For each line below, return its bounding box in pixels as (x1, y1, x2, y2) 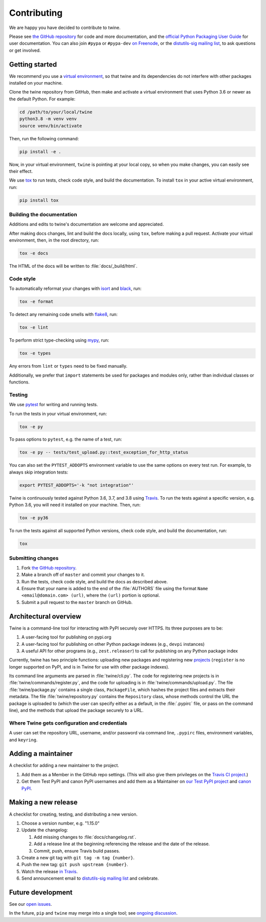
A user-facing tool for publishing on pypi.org (21, 634, 112, 640)
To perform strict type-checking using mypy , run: (9, 337, 109, 343)
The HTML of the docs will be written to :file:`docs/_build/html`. (9, 263, 138, 269)
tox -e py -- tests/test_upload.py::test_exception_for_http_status (19, 449, 189, 455)
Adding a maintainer (9, 750, 73, 758)
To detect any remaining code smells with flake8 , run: (9, 312, 118, 318)
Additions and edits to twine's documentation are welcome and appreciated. (9, 222, 164, 227)
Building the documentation (9, 211, 77, 218)
